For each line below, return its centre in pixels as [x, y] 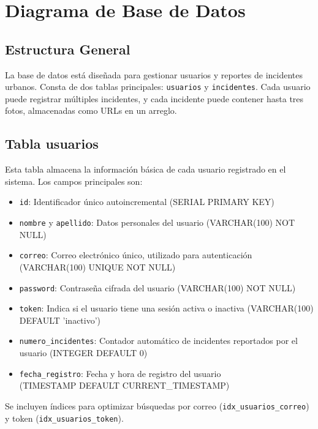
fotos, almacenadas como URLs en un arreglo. [91, 110]
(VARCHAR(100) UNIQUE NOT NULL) [97, 267]
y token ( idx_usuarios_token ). [64, 418]
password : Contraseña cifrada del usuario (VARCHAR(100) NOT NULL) [157, 287]
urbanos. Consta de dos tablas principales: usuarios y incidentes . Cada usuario [158, 87]
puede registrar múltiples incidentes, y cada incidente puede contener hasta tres [154, 98]
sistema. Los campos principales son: [74, 181]
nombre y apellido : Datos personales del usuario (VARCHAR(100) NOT [157, 222]
